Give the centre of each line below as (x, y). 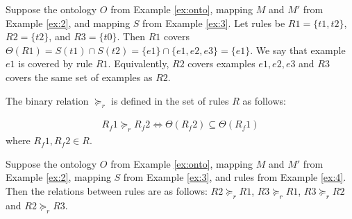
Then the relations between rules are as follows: (107, 190)
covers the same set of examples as (79, 77)
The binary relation (47, 100)
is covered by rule (56, 63)
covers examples (221, 63)
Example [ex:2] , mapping (58, 177)
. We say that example (298, 50)
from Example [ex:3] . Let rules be (214, 23)
